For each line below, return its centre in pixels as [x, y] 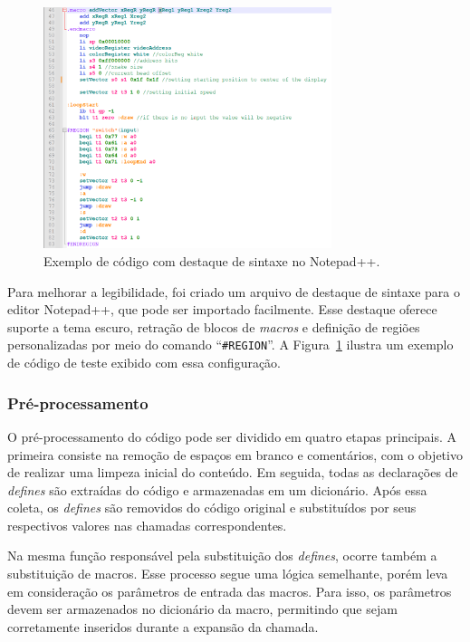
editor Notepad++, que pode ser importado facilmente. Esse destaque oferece [222, 309]
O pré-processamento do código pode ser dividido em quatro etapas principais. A [232, 436]
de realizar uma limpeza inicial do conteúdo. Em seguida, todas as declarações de [233, 472]
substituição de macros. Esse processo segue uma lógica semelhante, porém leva [228, 574]
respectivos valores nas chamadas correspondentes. [147, 525]
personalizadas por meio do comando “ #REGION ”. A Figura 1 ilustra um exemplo [230, 345]
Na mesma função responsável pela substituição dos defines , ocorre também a [222, 556]
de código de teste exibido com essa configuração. [144, 363]
